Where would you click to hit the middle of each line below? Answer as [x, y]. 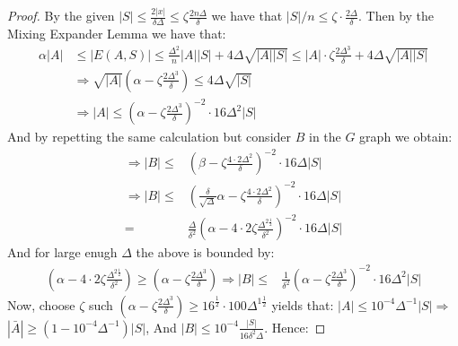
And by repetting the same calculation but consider [150, 137]
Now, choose [41, 304]
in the [325, 137]
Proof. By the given [61, 16]
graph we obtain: [406, 137]
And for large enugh [62, 252]
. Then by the [396, 16]
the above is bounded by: [205, 252]
